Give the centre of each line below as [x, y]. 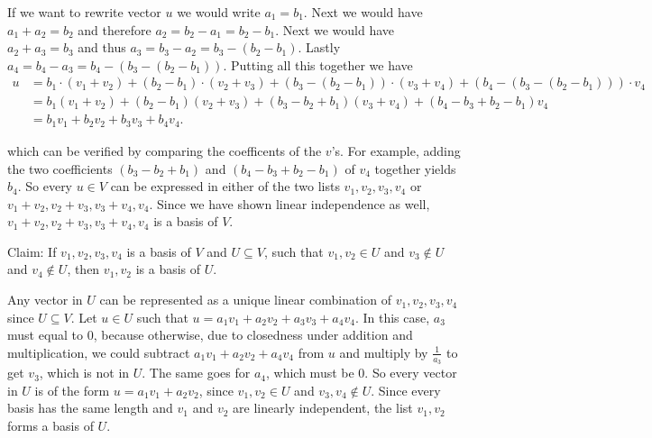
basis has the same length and [90, 408]
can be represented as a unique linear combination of [245, 300]
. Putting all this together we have [318, 64]
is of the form [72, 390]
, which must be [310, 373]
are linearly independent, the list [323, 408]
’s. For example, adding [396, 150]
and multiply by [384, 352]
